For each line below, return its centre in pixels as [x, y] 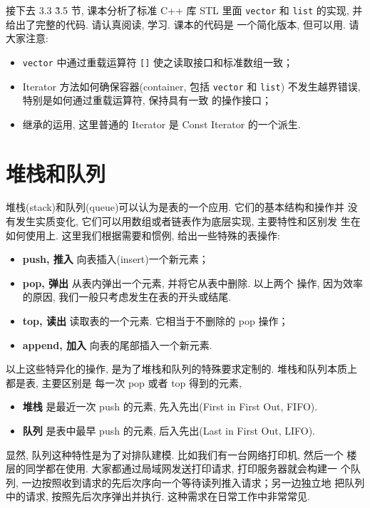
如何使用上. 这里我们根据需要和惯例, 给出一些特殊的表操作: [143, 235]
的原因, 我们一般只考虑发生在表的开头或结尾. [127, 297]
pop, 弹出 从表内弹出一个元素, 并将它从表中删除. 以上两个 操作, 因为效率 [192, 282]
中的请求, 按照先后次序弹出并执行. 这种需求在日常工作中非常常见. [158, 496]
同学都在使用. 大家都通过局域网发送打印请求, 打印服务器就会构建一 [181, 468]
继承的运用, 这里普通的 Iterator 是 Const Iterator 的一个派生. [161, 124]
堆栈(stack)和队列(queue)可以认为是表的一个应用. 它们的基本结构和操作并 [175, 207]
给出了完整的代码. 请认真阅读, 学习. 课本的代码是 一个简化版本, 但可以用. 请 [183, 24]
